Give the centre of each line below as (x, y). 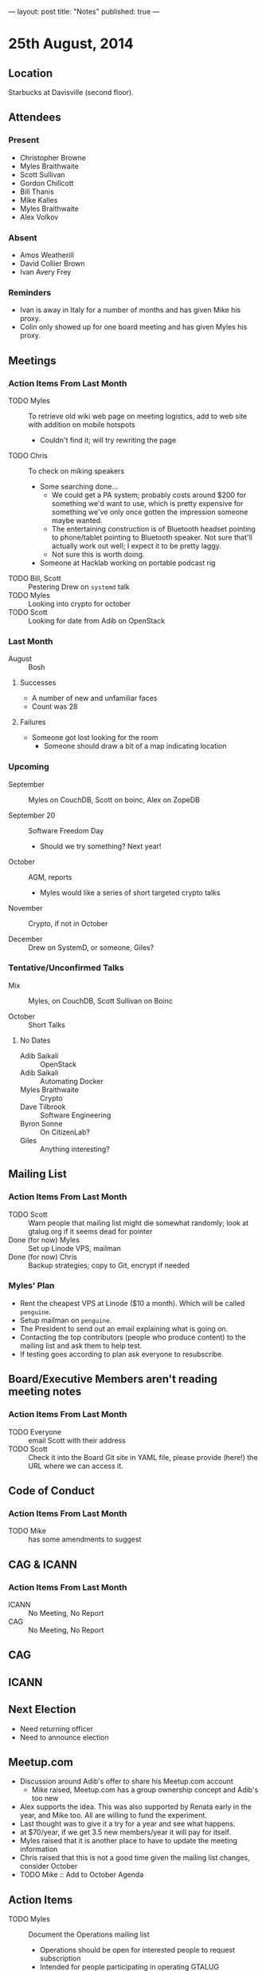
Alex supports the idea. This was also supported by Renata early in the (136, 1807)
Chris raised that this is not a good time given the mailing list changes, (135, 1858)
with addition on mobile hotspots (82, 424)
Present (24, 141)
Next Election (42, 1710)
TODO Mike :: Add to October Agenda (82, 1874)
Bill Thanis (37, 192)
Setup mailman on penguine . (66, 1320)
